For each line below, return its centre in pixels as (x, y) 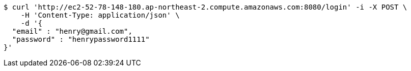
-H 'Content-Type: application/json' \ (100, 15)
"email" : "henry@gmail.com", (72, 31)
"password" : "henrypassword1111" (81, 39)
